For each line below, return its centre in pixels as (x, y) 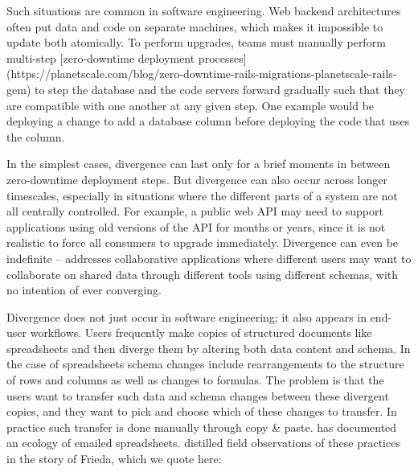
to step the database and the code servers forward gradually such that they (220, 89)
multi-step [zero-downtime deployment (101, 57)
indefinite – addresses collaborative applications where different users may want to (209, 258)
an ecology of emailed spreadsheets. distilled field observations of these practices (203, 443)
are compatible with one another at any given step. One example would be (191, 105)
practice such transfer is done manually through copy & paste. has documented (202, 427)
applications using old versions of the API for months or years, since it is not (196, 226)
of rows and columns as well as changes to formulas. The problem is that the (195, 380)
